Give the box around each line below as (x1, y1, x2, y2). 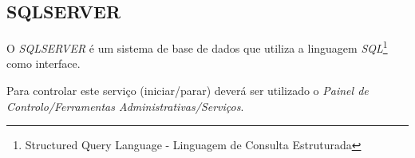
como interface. (6, 55, 81, 72)
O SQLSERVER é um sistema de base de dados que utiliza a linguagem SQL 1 (6, 38, 388, 56)
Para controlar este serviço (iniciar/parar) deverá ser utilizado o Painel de (6, 82, 369, 99)
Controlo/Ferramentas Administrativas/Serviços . (6, 97, 244, 114)
